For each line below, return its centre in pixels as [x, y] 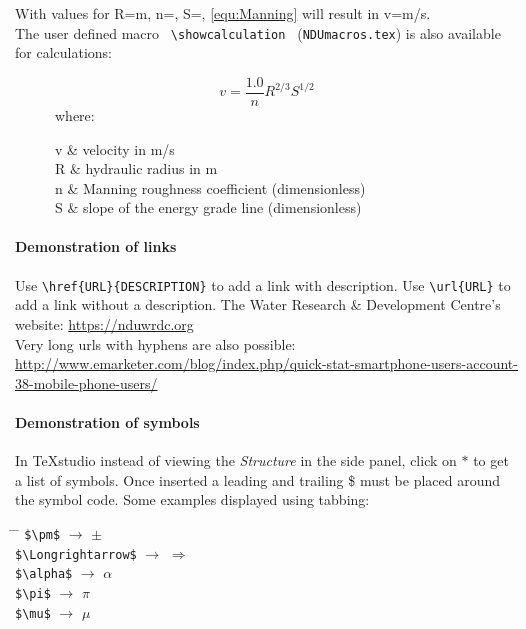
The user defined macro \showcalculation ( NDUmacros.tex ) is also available [258, 32]
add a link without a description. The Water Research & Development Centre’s [258, 304]
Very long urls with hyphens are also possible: [155, 343]
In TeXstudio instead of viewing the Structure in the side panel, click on [236, 460]
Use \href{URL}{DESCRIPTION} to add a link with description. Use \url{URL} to [263, 284]
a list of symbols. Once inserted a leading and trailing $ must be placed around [258, 479]
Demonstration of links [96, 246]
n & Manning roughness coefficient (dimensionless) [210, 187]
